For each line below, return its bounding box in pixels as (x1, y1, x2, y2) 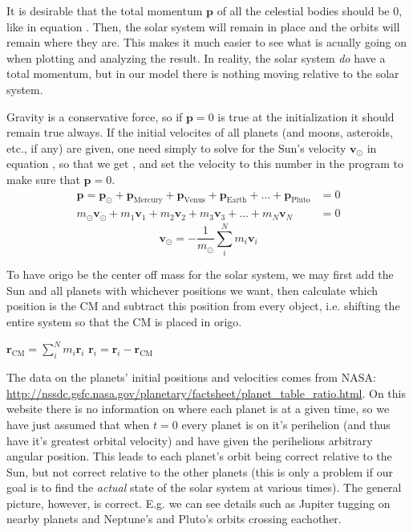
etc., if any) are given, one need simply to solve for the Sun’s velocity (6, 139, 346, 156)
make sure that (6, 170, 80, 187)
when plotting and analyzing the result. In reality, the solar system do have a (6, 49, 386, 66)
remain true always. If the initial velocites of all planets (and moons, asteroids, (6, 124, 394, 141)
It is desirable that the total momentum (6, 2, 203, 18)
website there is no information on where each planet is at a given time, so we (6, 400, 390, 417)
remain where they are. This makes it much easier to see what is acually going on (6, 34, 407, 51)
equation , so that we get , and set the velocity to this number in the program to (6, 155, 403, 172)
